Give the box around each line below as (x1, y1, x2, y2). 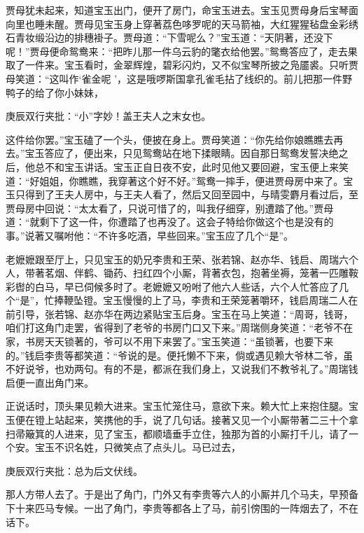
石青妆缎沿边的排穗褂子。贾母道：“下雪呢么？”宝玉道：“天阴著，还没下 (6, 30, 333, 45)
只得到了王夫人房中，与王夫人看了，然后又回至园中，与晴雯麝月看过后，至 (15, 187, 358, 202)
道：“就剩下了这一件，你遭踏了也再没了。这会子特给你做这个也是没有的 (6, 214, 334, 229)
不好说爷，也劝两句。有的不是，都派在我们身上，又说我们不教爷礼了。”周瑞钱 (6, 361, 358, 376)
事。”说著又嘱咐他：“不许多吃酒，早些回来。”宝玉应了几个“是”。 (6, 228, 294, 242)
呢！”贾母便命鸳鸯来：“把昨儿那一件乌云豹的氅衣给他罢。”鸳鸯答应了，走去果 (6, 43, 358, 58)
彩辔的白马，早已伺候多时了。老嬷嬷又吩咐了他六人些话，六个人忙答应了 (6, 279, 339, 293)
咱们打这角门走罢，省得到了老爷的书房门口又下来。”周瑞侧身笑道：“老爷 (6, 320, 334, 335)
